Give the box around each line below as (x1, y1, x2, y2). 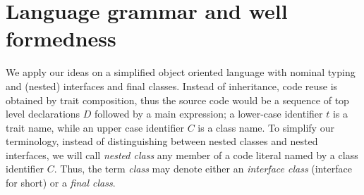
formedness (6, 24, 116, 53)
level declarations (6, 106, 80, 121)
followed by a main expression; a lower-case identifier (95, 106, 323, 121)
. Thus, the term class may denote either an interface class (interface (54, 161, 352, 176)
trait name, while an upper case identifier (6, 120, 184, 134)
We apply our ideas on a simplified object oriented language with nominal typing (6, 65, 356, 80)
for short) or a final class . (6, 175, 116, 190)
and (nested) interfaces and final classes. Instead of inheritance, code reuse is (6, 78, 338, 93)
